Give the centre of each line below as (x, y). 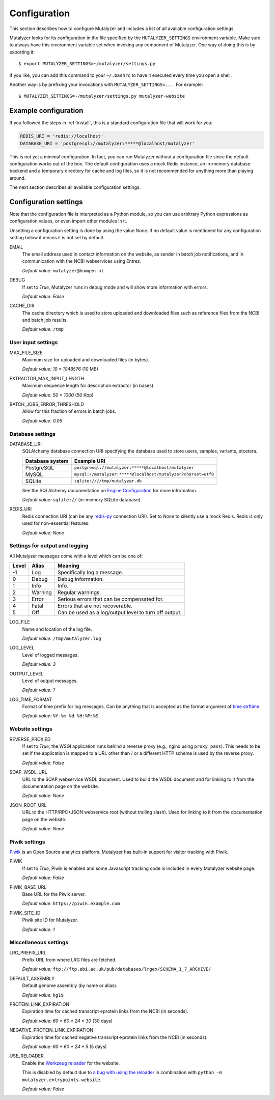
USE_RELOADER (27, 1056)
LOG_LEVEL (22, 648)
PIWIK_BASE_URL (28, 887)
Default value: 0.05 (42, 420)
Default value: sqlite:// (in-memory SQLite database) (81, 500)
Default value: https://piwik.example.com (71, 904)
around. (18, 178)
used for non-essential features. (56, 523)
